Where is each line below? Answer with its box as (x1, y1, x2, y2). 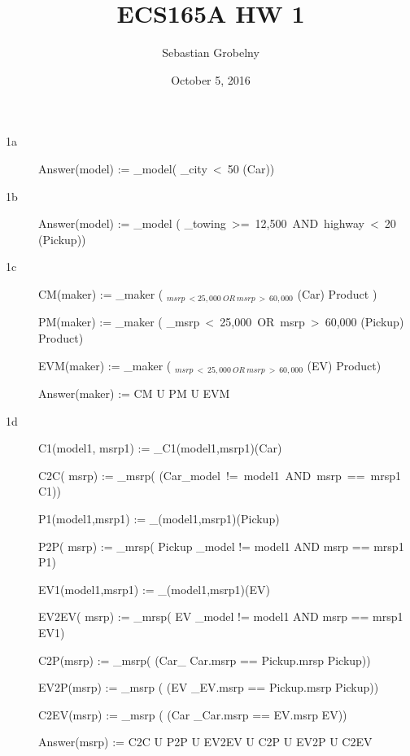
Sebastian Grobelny (162, 44, 260, 61)
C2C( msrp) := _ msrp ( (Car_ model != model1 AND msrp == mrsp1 (38, 466, 401, 483)
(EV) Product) (307, 356, 382, 374)
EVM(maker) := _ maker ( (38, 356, 172, 374)
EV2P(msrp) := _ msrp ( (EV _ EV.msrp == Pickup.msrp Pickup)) (38, 679, 379, 696)
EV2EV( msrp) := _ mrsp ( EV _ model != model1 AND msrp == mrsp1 (38, 608, 403, 625)
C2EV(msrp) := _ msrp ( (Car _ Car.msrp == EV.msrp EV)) (38, 706, 347, 723)
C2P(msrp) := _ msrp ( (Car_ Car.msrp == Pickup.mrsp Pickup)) (38, 651, 371, 668)
